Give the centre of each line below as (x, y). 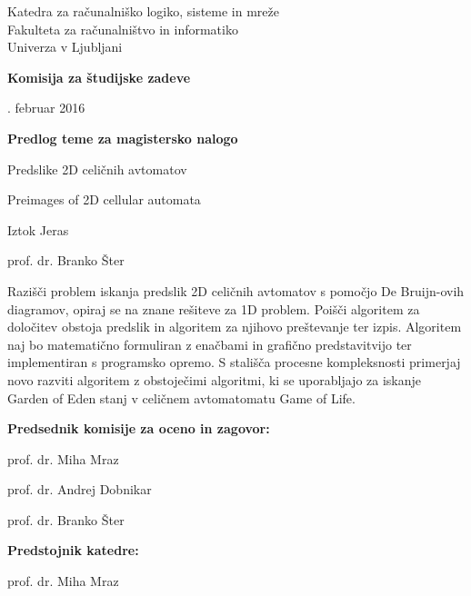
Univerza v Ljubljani (65, 47)
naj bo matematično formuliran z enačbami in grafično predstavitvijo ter (210, 344)
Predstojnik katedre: (73, 550)
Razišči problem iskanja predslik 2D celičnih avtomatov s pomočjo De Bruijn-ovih (236, 290)
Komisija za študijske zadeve (99, 77)
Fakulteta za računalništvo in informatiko (123, 29)
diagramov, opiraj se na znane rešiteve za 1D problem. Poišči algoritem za (214, 308)
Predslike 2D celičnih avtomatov (97, 169)
